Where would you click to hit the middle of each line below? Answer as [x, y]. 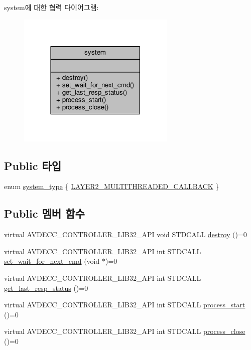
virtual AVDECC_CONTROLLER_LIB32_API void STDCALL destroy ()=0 [125, 234]
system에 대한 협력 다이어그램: [51, 7]
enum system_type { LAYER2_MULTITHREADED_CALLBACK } [112, 186]
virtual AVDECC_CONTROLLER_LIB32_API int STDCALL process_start [125, 305]
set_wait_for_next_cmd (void [52, 261]
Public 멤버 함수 [44, 213]
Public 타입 [33, 165]
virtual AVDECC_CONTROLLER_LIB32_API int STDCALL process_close [125, 331]
